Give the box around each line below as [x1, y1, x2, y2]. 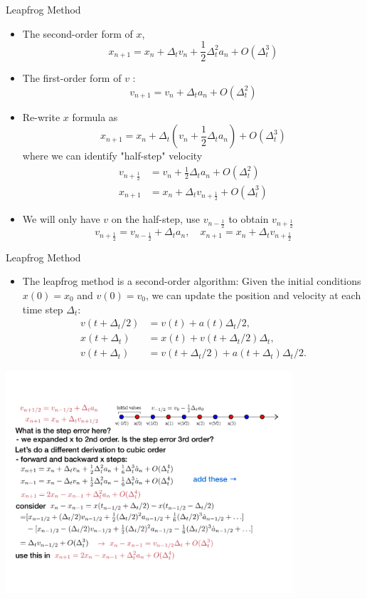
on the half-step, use [111, 211, 201, 226]
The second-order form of [22, 26, 133, 41]
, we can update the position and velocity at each [145, 287, 361, 302]
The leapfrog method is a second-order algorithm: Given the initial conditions [22, 274, 361, 288]
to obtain [228, 211, 269, 226]
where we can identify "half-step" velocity [22, 148, 203, 163]
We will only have [22, 211, 100, 226]
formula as [72, 109, 118, 124]
